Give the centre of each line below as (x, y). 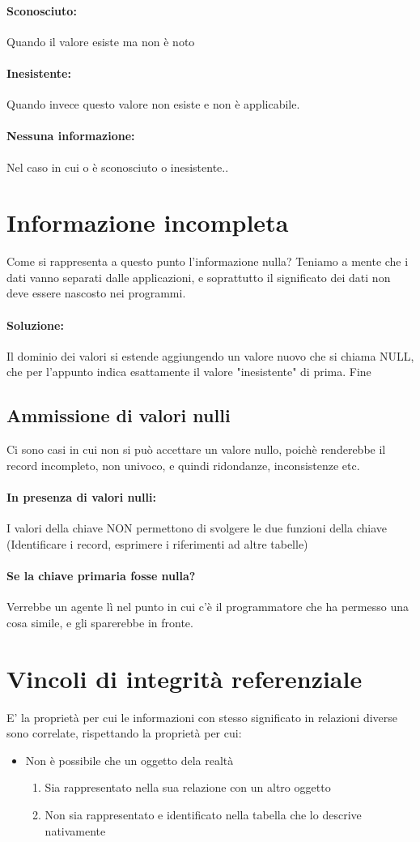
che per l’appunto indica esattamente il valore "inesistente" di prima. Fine (189, 372)
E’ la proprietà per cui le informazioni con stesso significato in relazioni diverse (202, 717)
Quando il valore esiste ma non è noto (101, 41)
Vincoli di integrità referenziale (185, 678)
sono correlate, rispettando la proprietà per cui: (124, 733)
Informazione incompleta (148, 222)
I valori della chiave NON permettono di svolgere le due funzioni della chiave (197, 528)
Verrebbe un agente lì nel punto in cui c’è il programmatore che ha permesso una (208, 607)
